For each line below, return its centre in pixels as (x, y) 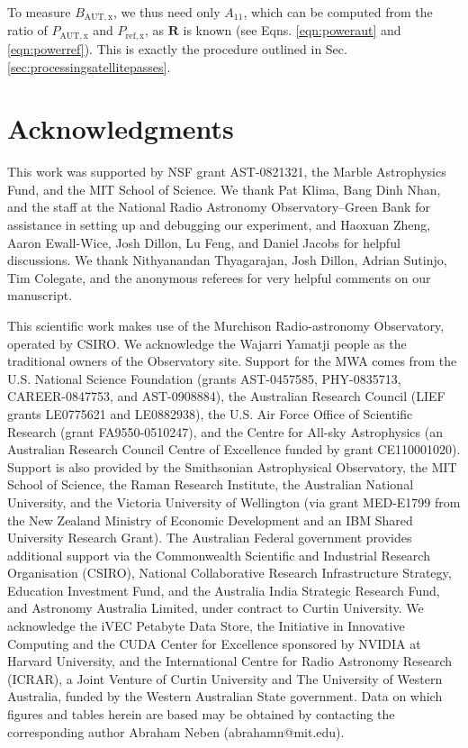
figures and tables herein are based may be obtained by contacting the (201, 714)
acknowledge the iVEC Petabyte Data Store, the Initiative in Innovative (206, 626)
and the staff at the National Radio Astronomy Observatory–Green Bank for (219, 207)
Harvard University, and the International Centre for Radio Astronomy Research (230, 661)
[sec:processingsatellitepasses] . (89, 66)
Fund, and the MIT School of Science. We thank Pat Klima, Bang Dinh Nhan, (224, 189)
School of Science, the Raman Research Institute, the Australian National (211, 484)
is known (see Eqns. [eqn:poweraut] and (292, 30)
